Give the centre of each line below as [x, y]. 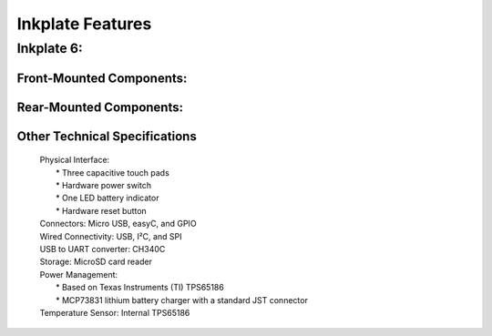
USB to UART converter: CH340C [102, 249]
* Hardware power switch [104, 186]
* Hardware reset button [102, 210]
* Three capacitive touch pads [113, 172]
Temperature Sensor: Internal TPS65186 [115, 312]
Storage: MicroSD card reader [96, 262]
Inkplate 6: [50, 48]
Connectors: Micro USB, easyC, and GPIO [118, 224]
